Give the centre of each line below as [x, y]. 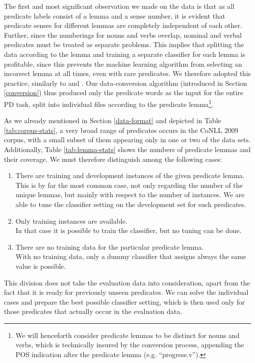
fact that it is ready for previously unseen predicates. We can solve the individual [126, 292]
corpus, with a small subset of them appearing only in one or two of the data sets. [127, 140]
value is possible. [40, 266]
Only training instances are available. [71, 220]
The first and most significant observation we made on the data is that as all [119, 6]
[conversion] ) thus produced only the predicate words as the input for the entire [124, 92]
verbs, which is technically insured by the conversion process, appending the [130, 345]
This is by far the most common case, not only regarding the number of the [129, 185]
